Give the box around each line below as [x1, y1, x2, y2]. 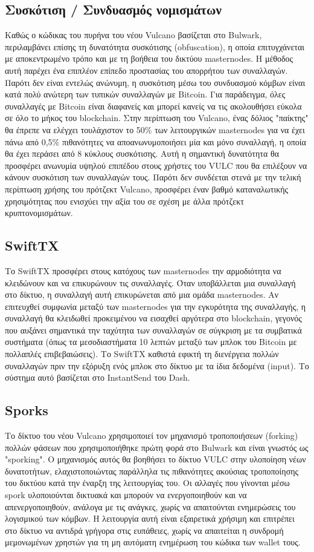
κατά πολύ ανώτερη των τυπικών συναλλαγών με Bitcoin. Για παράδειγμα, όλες [5, 88, 286, 100]
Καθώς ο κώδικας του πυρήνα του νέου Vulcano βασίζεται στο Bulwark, [5, 28, 262, 41]
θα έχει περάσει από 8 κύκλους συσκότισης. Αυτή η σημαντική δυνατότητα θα [5, 147, 279, 160]
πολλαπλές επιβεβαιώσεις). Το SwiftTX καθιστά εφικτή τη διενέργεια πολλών [5, 347, 279, 360]
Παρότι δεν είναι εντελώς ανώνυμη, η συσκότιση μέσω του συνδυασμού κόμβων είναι [5, 76, 306, 88]
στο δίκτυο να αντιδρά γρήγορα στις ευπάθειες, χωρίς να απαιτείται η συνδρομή [5, 524, 284, 536]
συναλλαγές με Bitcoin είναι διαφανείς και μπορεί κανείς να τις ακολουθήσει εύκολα [5, 99, 302, 112]
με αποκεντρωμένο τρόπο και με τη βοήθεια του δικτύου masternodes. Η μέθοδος [5, 52, 293, 65]
